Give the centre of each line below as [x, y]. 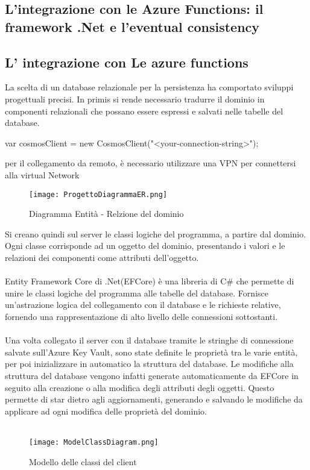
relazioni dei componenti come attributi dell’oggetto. [102, 257]
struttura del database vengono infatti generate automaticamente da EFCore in [152, 375]
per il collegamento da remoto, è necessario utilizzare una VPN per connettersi [150, 163]
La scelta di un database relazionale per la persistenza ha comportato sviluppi [149, 87]
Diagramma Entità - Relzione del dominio [106, 214]
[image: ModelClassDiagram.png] [94, 442]
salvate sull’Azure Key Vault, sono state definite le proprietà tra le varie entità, [151, 352]
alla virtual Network [42, 174]
